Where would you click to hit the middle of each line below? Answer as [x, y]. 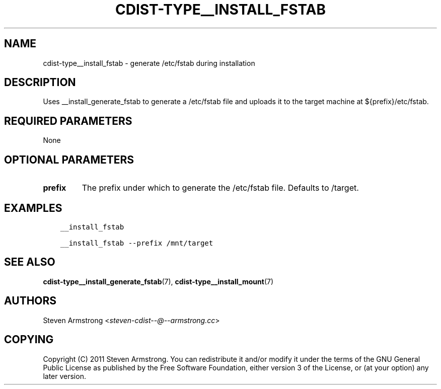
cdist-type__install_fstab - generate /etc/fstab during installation [149, 63]
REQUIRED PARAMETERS [68, 121]
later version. [64, 376]
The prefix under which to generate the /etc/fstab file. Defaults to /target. [220, 188]
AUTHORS [30, 301]
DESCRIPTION [40, 83]
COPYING [29, 340]
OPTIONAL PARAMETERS [69, 160]
